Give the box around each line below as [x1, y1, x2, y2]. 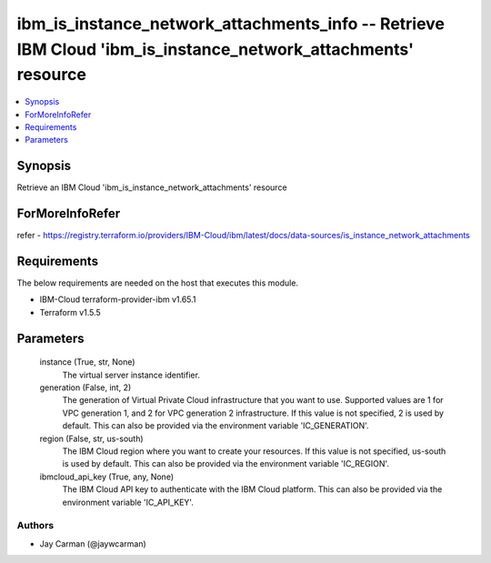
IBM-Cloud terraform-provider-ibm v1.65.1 [39, 294, 196, 305]
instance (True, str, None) [39, 357, 135, 367]
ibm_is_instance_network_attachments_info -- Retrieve [16, 14, 446, 34]
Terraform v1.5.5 [39, 307, 102, 317]
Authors [16, 519, 55, 532]
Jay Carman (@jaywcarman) [39, 538, 147, 549]
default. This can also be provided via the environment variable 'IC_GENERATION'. [62, 420, 369, 431]
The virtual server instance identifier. [62, 369, 200, 380]
